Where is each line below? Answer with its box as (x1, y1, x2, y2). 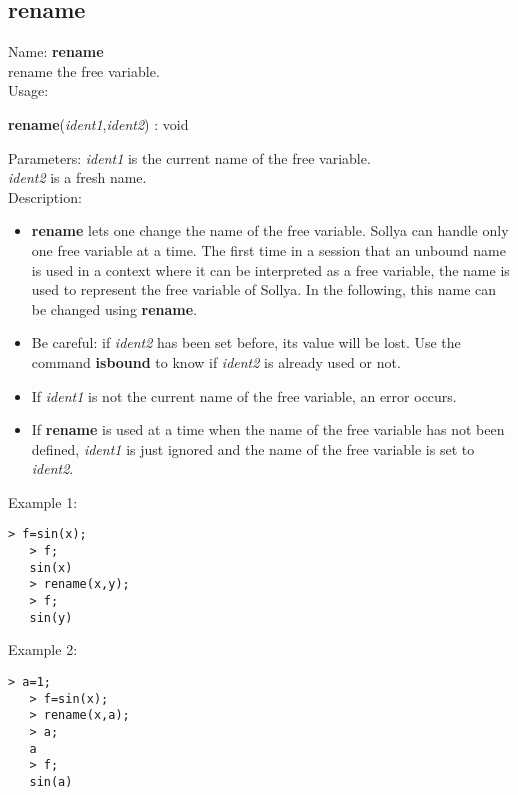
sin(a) (29, 774, 73, 789)
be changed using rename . (31, 298, 198, 319)
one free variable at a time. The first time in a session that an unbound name (31, 239, 506, 260)
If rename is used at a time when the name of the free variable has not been (31, 419, 505, 440)
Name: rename (8, 41, 104, 62)
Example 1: (8, 491, 78, 512)
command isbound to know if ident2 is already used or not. (31, 351, 401, 372)
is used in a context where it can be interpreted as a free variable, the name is (31, 259, 510, 280)
